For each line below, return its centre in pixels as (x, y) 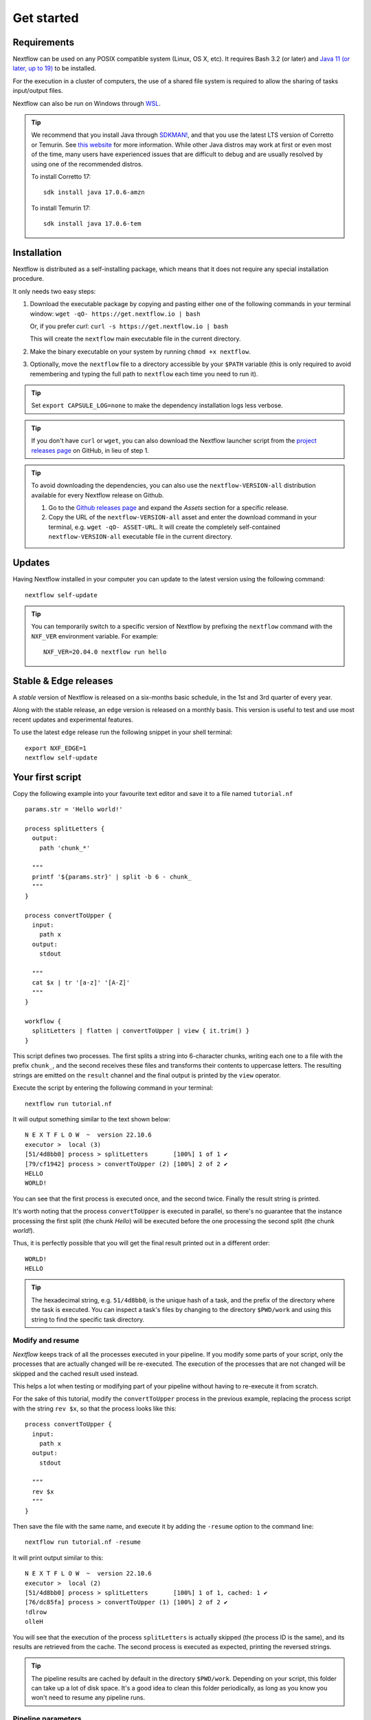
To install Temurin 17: (61, 208)
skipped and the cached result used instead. (76, 1373)
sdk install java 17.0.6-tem (92, 224)
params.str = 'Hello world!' (74, 809)
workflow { (43, 1021)
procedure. (29, 279)
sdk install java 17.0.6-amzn (94, 192)
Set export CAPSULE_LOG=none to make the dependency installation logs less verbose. (157, 405)
